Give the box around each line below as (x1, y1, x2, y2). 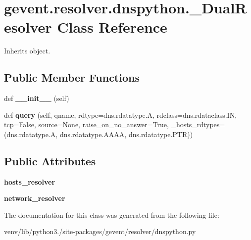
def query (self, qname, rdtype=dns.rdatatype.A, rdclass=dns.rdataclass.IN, (4, 109, 237, 120)
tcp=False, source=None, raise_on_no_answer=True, (4, 119, 169, 130)
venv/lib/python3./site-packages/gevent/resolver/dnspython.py (4, 226, 196, 237)
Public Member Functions (4, 70, 140, 85)
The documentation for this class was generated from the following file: (4, 209, 219, 220)
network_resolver (4, 193, 65, 203)
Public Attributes (4, 153, 96, 168)
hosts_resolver (4, 176, 55, 187)
